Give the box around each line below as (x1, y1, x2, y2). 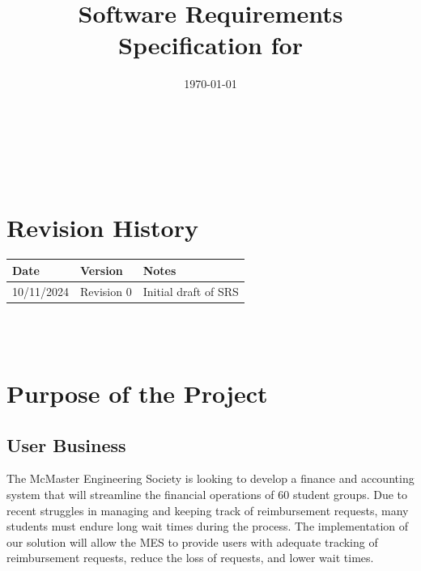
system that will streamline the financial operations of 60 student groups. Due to (6, 486, 408, 503)
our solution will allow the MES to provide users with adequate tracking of (6, 533, 378, 550)
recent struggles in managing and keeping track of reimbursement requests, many (6, 501, 409, 518)
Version (80, 261, 123, 278)
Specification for (118, 28, 303, 61)
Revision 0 (80, 282, 132, 299)
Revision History (6, 211, 198, 244)
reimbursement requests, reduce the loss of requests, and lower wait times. (6, 549, 374, 566)
